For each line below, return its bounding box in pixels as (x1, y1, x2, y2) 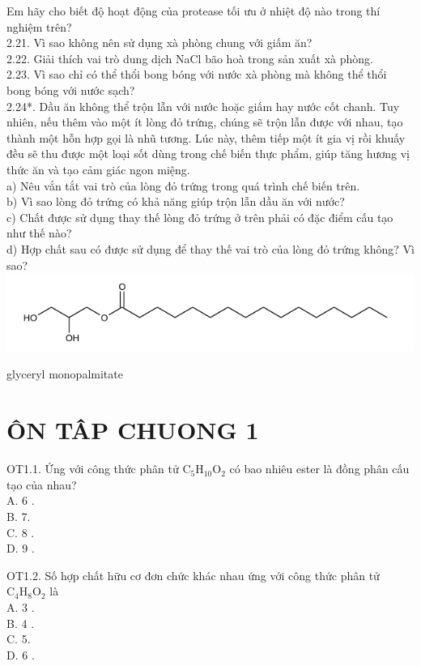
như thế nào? (6, 224, 72, 241)
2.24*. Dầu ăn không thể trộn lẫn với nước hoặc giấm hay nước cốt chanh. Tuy (6, 97, 400, 114)
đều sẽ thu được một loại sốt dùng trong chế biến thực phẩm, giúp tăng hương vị (6, 145, 410, 162)
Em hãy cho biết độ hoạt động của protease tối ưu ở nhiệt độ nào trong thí (6, 2, 381, 19)
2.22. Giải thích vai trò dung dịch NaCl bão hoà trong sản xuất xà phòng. (6, 49, 373, 66)
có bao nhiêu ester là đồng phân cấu (229, 460, 410, 477)
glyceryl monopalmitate (6, 365, 123, 382)
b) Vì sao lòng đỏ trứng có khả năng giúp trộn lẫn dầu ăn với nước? (6, 193, 345, 210)
